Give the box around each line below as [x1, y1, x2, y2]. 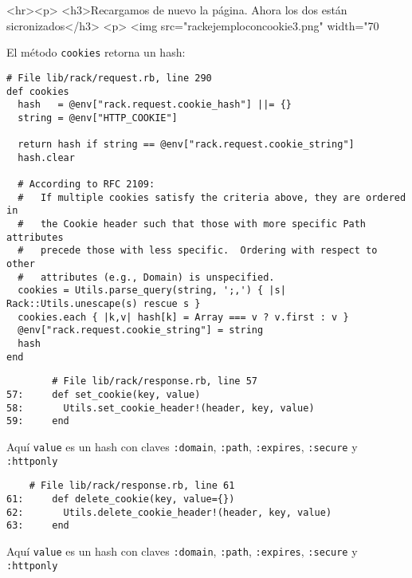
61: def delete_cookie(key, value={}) [6, 493, 235, 505]
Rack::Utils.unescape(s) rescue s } [6, 298, 201, 309]
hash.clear [18, 151, 75, 163]
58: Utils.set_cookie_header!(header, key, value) [6, 402, 315, 414]
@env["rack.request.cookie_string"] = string [18, 324, 264, 336]
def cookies [6, 85, 69, 97]
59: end [6, 415, 69, 427]
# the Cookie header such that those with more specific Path [18, 218, 367, 230]
